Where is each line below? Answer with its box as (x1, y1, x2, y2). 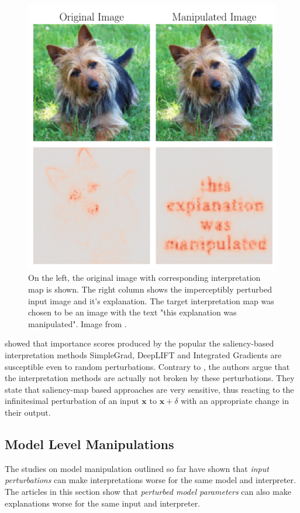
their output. (5, 406, 51, 418)
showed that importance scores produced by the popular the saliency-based (5, 337, 274, 349)
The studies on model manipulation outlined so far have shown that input (5, 462, 269, 474)
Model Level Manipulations (5, 434, 174, 453)
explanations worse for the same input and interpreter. (5, 497, 201, 509)
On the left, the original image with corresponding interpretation (28, 271, 261, 284)
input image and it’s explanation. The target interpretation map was (28, 294, 274, 307)
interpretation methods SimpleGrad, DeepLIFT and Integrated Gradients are (5, 349, 282, 361)
